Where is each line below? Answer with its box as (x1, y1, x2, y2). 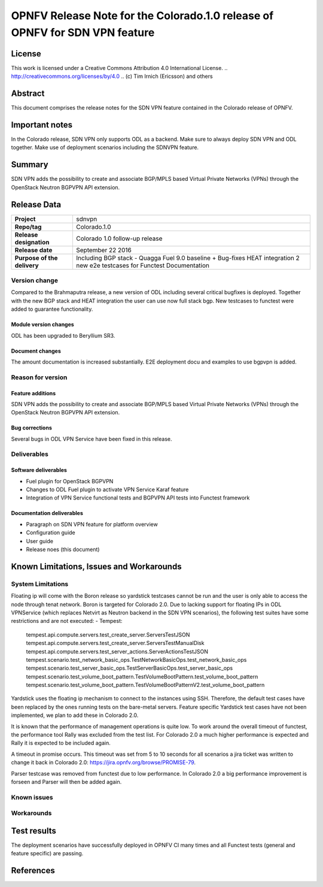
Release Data (11, 199, 62, 210)
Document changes (11, 347, 61, 355)
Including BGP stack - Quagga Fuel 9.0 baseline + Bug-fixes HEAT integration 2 (75, 253, 300, 262)
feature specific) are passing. (11, 850, 84, 857)
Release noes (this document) (26, 546, 100, 553)
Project (14, 214, 36, 223)
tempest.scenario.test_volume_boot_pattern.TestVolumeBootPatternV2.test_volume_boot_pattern (26, 682, 265, 689)
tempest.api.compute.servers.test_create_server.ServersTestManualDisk (26, 640, 205, 647)
